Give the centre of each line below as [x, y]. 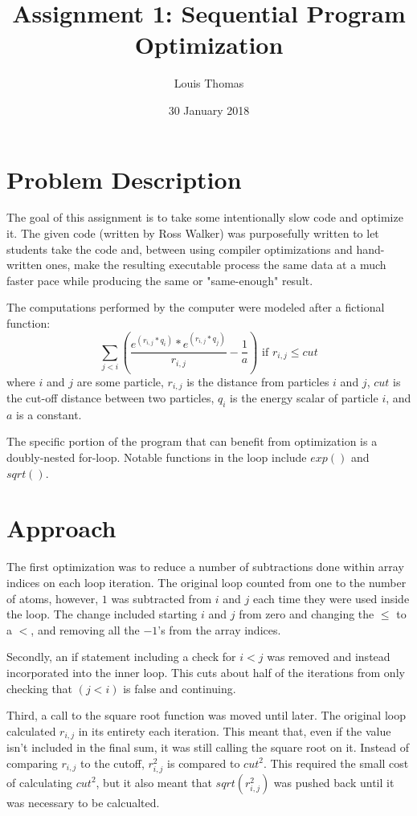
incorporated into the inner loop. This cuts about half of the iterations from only [206, 672]
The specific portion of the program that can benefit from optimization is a [192, 441]
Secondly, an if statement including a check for [121, 657]
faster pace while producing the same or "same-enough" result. [160, 280]
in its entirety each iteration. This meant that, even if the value [235, 730]
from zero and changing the [307, 614]
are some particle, [120, 381]
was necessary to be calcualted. [83, 802]
